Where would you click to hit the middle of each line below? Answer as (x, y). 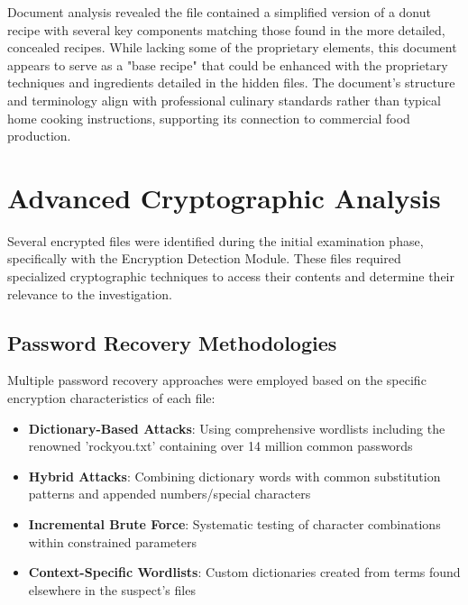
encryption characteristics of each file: (111, 398)
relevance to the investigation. (90, 293)
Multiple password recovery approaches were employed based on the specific (217, 380)
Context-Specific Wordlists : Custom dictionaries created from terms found (244, 572)
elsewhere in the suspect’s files (112, 589)
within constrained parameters (112, 541)
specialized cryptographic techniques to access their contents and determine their (231, 276)
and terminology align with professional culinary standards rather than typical (224, 100)
